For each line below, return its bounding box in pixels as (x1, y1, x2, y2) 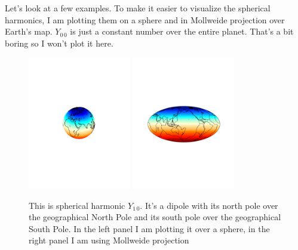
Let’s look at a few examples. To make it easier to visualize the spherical (5, 2, 271, 14)
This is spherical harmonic (29, 199, 125, 211)
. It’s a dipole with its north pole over (140, 199, 278, 211)
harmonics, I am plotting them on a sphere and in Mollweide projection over (5, 13, 285, 26)
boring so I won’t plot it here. (5, 36, 113, 49)
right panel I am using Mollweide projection (29, 234, 189, 246)
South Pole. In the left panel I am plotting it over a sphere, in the (29, 222, 270, 234)
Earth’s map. (5, 25, 53, 38)
